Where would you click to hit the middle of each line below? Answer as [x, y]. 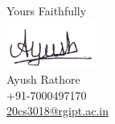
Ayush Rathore [43, 79]
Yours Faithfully [47, 10]
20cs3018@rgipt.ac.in [57, 111]
